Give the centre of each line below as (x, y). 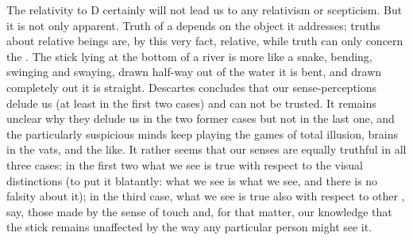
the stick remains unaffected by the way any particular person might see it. (189, 227)
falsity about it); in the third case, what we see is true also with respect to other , (206, 196)
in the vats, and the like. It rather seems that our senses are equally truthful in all (206, 149)
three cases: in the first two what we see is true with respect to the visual (185, 164)
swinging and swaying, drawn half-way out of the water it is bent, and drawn (194, 72)
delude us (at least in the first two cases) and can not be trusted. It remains (191, 103)
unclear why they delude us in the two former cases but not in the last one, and (201, 118)
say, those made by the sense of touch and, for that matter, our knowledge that (199, 211)
